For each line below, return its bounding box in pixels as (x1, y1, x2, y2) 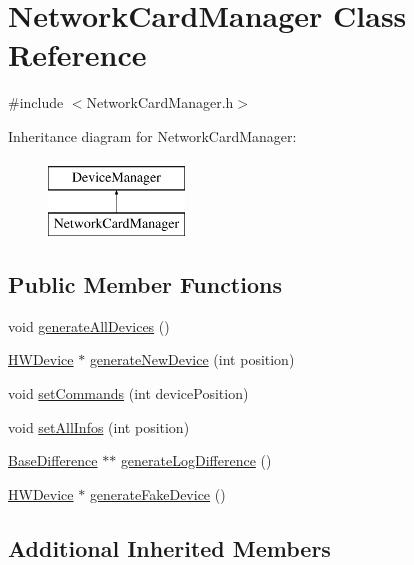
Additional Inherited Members (8, 532, 331, 563)
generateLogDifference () (120, 450, 272, 471)
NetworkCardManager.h (86, 92, 234, 113)
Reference (8, 34, 147, 75)
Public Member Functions (8, 269, 282, 300)
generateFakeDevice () (89, 483, 226, 504)
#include (8, 92, 64, 113)
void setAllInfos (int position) (8, 416, 190, 437)
